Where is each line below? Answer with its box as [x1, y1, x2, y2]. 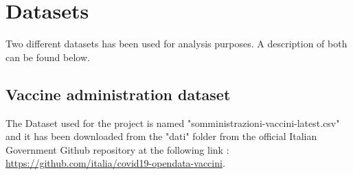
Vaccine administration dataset [5, 83, 231, 104]
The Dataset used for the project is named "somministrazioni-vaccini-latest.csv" [5, 115, 340, 130]
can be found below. [5, 49, 90, 64]
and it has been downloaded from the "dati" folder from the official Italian [5, 129, 317, 143]
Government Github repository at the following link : [5, 142, 229, 156]
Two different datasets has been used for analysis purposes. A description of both [5, 36, 348, 51]
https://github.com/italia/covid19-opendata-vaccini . [5, 156, 225, 170]
